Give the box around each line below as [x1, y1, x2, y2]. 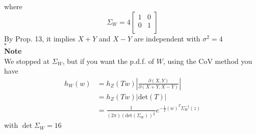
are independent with [134, 33, 200, 43]
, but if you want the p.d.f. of [62, 55, 155, 66]
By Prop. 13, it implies [4, 33, 75, 43]
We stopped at [4, 55, 50, 66]
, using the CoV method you [163, 55, 252, 66]
